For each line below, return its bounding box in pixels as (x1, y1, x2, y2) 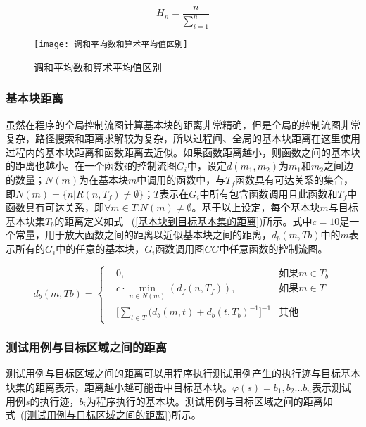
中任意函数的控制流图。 (219, 241, 328, 256)
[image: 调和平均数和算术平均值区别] (34, 39, 189, 50)
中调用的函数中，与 (137, 172, 226, 187)
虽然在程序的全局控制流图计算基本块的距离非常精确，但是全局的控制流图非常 (6, 117, 360, 132)
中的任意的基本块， (56, 241, 145, 256)
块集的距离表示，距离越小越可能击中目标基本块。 (6, 379, 232, 394)
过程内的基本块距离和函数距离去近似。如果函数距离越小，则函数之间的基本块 (6, 144, 360, 159)
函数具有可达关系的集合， (235, 172, 354, 187)
